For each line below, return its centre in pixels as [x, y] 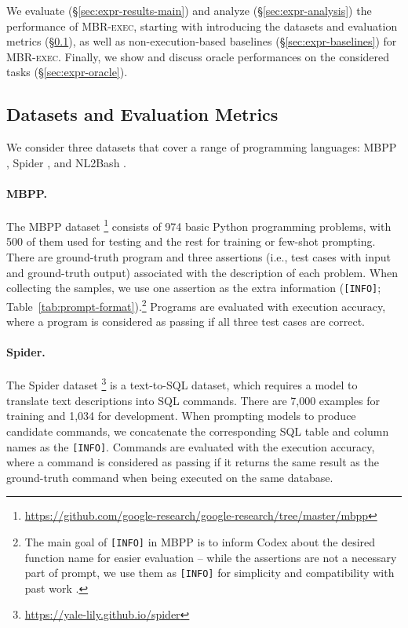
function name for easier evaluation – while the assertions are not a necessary [211, 557]
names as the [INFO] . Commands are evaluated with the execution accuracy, [191, 446]
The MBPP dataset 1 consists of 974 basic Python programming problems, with [199, 225]
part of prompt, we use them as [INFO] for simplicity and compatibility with [209, 573]
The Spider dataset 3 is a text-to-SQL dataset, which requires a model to [182, 384]
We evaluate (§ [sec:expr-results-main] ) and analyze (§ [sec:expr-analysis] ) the [189, 10]
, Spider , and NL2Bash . [66, 162]
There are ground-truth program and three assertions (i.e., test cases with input [199, 257]
